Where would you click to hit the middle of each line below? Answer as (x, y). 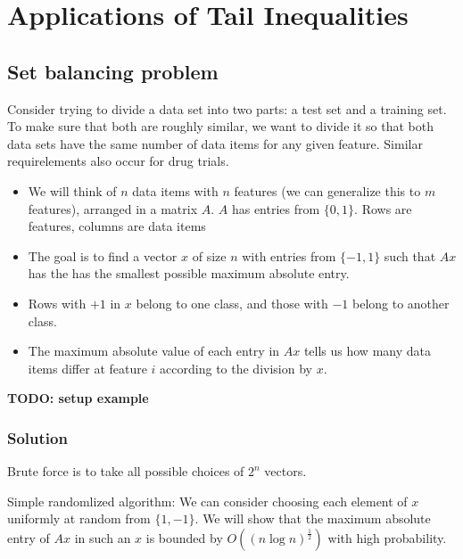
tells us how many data (367, 351)
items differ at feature (87, 368)
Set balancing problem (113, 71)
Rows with (57, 303)
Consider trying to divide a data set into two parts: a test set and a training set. (227, 108)
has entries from (276, 208)
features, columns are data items (117, 226)
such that (410, 255)
